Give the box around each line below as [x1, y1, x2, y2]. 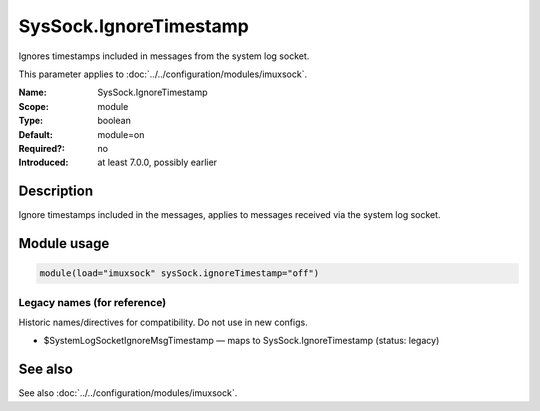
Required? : [18, 142, 65, 154]
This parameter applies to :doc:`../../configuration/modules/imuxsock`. [18, 68, 308, 80]
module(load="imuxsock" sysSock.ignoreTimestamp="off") [39, 268, 320, 279]
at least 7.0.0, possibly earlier [97, 156, 218, 169]
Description [18, 183, 94, 200]
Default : [18, 128, 54, 140]
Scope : [18, 100, 49, 112]
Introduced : [18, 156, 69, 169]
